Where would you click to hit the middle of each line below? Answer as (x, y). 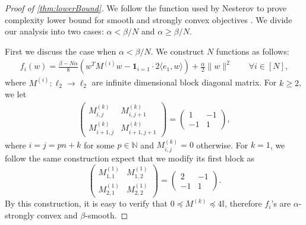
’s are (281, 203)
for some (99, 145)
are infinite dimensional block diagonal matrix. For (184, 82)
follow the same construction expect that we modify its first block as (130, 158)
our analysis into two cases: (54, 31)
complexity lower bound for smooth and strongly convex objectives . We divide (149, 19)
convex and (57, 215)
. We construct (177, 51)
